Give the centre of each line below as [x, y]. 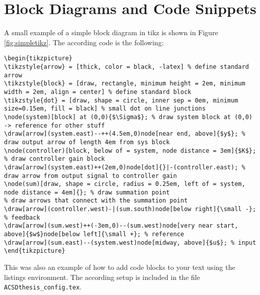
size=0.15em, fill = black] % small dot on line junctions [105, 109]
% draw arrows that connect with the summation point [96, 201]
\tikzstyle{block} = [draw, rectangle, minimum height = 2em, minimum [125, 84]
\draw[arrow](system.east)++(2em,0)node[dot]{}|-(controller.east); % [125, 167]
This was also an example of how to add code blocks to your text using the [120, 267]
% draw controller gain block [55, 159]
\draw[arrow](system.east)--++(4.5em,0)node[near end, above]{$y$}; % [125, 134]
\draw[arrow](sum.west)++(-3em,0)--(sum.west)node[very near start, [121, 226]
